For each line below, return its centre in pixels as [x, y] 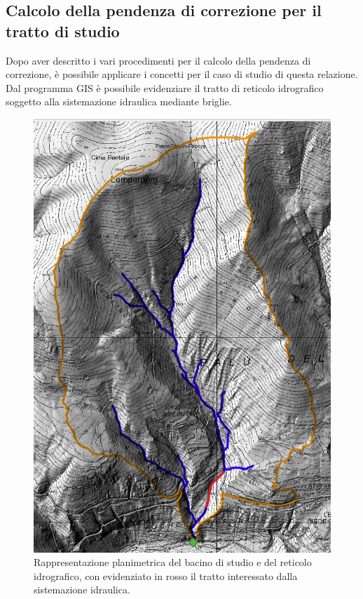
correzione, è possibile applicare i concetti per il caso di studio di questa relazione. [182, 74]
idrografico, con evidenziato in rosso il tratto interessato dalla [166, 575]
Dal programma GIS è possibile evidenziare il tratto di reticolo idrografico [165, 87]
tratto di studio [63, 31]
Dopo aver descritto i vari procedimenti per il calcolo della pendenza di [158, 60]
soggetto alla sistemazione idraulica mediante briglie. [119, 101]
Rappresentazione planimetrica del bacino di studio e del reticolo [173, 562]
